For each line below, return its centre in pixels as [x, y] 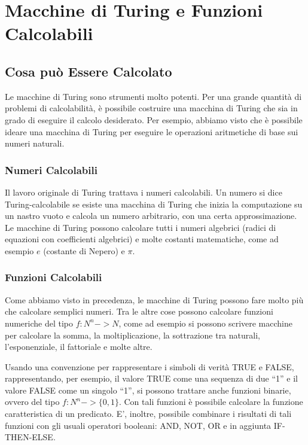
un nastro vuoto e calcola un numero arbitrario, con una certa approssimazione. [151, 216]
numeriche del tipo [39, 323]
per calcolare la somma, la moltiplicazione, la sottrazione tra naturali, [132, 335]
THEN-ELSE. [30, 437]
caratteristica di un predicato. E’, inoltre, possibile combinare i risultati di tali [148, 414]
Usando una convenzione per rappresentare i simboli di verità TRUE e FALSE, [150, 366]
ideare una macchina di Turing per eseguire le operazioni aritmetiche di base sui [152, 131]
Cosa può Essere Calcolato [89, 71]
